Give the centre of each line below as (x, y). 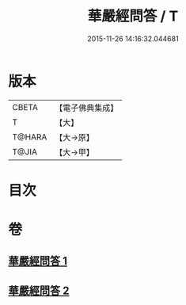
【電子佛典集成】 (87, 108)
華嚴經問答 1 (38, 261)
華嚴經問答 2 (39, 290)
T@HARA (30, 137)
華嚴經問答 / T (133, 16)
